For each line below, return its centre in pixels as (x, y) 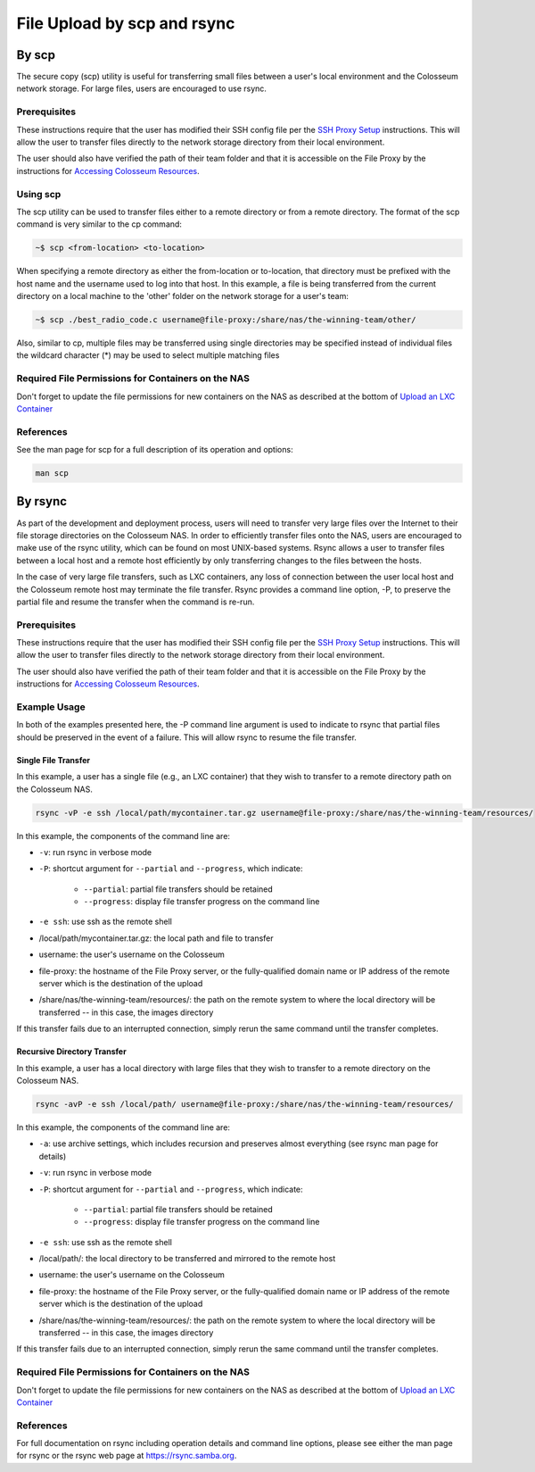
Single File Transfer (53, 760)
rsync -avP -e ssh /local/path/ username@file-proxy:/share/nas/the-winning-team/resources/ (244, 1104)
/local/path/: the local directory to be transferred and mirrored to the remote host (187, 1259)
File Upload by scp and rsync (126, 23)
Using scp (39, 194)
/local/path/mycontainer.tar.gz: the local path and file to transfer (156, 938)
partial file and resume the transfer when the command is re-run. (136, 602)
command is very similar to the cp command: (99, 224)
